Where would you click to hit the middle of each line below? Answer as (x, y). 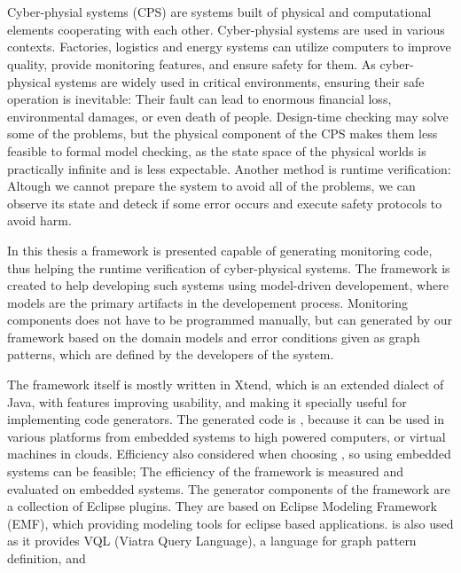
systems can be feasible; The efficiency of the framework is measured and (205, 471)
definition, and (47, 558)
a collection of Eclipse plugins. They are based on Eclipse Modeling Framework (222, 506)
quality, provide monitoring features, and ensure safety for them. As (191, 63)
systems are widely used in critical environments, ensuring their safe (239, 81)
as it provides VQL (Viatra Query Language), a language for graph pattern (212, 541)
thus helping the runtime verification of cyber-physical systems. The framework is (229, 267)
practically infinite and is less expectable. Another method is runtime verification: (229, 168)
